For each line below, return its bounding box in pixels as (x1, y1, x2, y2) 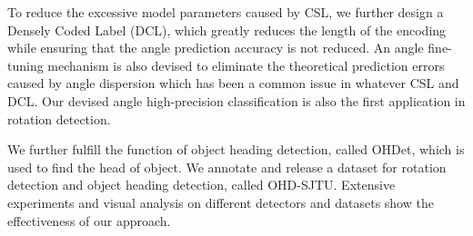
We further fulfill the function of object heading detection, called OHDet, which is (7, 140, 465, 159)
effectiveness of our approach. (7, 211, 171, 230)
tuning (7, 55, 44, 74)
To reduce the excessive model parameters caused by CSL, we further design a (7, 3, 444, 21)
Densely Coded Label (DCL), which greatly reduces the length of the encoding (7, 20, 447, 39)
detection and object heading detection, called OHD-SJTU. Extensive (7, 175, 396, 194)
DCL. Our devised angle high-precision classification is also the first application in (7, 91, 466, 110)
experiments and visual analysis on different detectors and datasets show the (7, 192, 434, 211)
